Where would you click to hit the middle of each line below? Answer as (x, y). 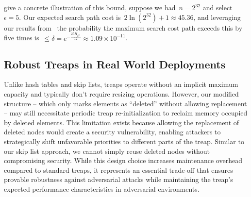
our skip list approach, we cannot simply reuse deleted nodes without (107, 151)
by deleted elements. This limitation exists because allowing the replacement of (122, 122)
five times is (22, 38)
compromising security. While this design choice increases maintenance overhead (123, 160)
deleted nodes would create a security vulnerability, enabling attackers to (112, 132)
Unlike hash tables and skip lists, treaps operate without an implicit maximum (121, 84)
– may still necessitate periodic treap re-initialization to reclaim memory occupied (126, 113)
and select (218, 7)
